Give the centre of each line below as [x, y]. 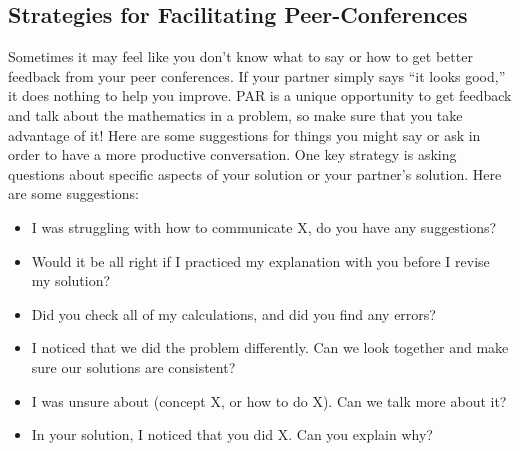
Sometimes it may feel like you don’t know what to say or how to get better [240, 56]
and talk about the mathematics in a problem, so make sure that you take [235, 114]
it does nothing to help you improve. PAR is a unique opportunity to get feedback [260, 95]
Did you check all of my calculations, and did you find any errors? [233, 313]
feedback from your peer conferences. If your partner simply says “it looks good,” [257, 75]
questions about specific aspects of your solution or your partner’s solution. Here [255, 173]
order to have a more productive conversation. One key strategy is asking [232, 154]
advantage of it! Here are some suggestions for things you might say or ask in [244, 134]
